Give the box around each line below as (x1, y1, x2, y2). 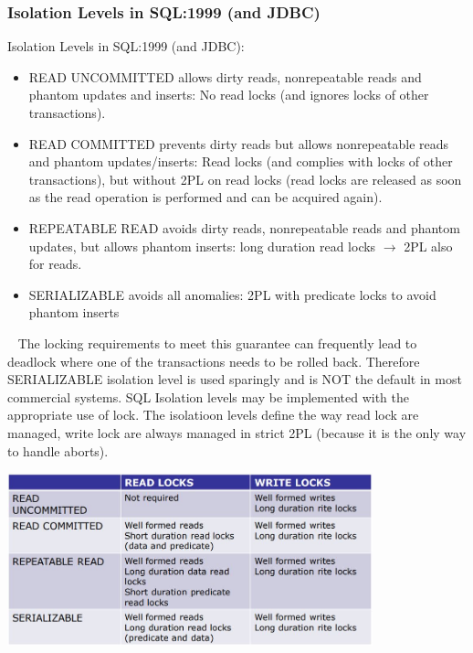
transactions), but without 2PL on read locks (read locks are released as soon (28, 169, 462, 188)
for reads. (28, 254, 82, 273)
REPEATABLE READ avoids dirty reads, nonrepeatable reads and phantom (28, 218, 460, 237)
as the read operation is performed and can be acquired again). (28, 187, 383, 207)
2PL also (404, 236, 453, 255)
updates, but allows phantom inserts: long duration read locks (28, 236, 376, 255)
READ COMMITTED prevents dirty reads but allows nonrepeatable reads (28, 134, 449, 153)
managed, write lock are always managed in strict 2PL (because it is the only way (7, 423, 467, 442)
